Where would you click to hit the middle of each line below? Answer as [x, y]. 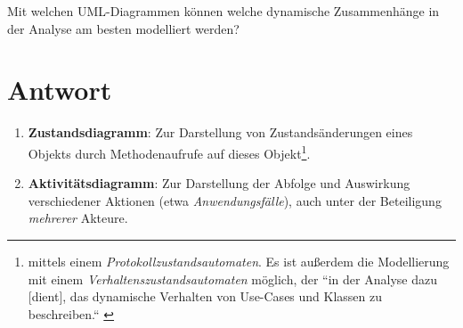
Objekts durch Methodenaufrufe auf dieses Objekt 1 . [169, 152]
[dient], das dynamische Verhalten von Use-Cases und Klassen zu [205, 296]
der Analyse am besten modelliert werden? [123, 28]
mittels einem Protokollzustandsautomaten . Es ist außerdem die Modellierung [239, 261]
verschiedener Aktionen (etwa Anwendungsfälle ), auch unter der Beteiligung [235, 200]
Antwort [60, 90]
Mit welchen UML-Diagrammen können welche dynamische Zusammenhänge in [223, 11]
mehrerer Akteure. [78, 218]
